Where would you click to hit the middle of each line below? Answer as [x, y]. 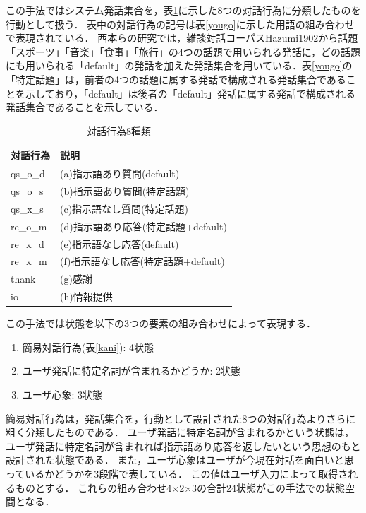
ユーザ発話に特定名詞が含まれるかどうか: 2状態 [132, 371]
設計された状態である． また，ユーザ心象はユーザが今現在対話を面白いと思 [180, 460]
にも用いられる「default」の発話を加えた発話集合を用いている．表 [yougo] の [179, 65]
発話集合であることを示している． [85, 107]
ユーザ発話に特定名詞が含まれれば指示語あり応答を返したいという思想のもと [183, 446]
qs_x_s [27, 208]
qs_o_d [28, 173]
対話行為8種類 [118, 130]
